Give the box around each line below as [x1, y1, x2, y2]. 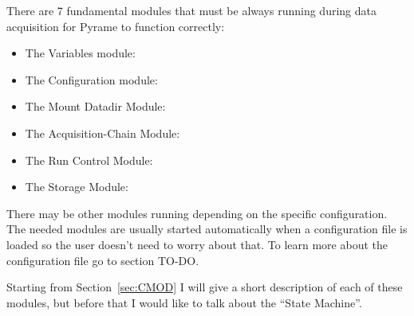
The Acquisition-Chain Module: [25, 124, 180, 141]
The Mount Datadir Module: [25, 98, 166, 115]
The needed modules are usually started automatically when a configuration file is [6, 220, 408, 237]
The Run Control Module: [25, 151, 153, 168]
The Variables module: [25, 45, 136, 61]
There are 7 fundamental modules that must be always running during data [6, 2, 377, 18]
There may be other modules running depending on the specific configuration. [6, 205, 388, 221]
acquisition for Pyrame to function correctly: [6, 18, 225, 34]
